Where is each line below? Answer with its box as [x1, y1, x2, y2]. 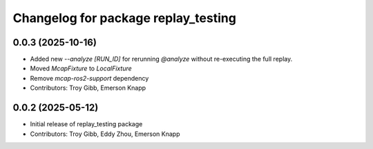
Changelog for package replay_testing [12, 10, 236, 26]
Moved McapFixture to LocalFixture [30, 64, 133, 72]
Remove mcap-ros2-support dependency [30, 74, 149, 82]
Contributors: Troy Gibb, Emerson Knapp [30, 83, 146, 92]
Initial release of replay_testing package [30, 120, 143, 128]
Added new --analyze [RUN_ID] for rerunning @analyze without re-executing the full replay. [30, 55, 293, 63]
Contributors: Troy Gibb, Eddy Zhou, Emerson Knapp [30, 130, 180, 138]
